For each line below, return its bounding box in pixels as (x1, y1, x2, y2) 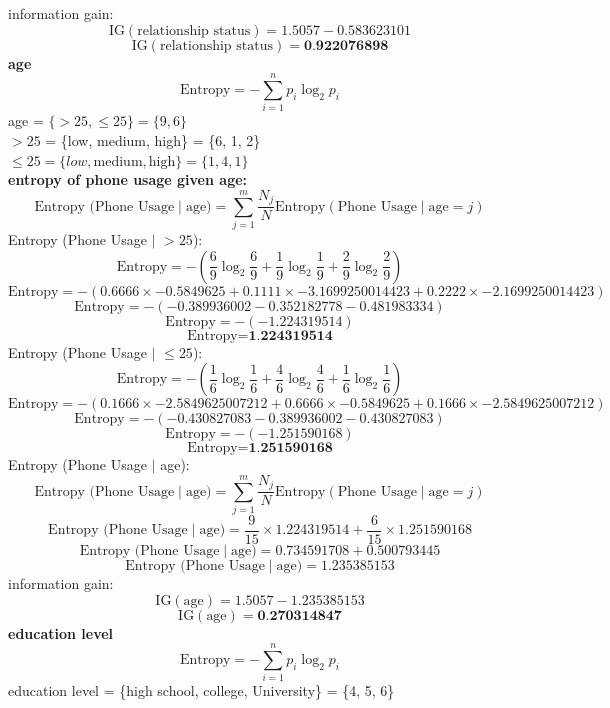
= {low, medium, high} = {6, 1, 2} (45, 129, 261, 150)
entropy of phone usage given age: (8, 169, 248, 190)
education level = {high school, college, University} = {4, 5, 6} (8, 680, 395, 701)
